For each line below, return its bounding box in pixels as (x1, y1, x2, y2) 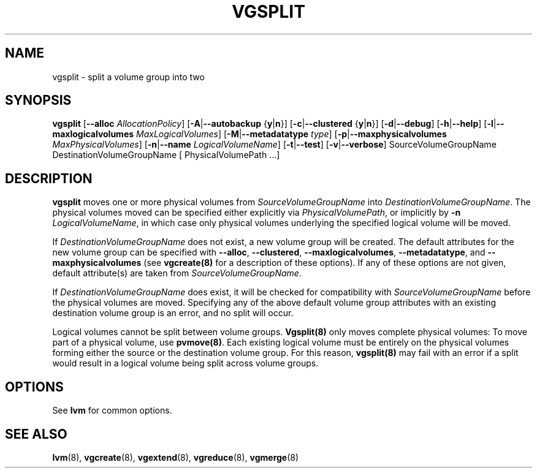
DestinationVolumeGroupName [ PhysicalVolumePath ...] (52, 149, 280, 161)
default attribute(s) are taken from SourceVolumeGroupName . (52, 268, 302, 279)
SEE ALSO (5, 426, 67, 442)
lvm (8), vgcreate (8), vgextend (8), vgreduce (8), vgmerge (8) (52, 452, 299, 463)
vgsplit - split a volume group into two (52, 71, 205, 82)
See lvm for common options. (52, 405, 172, 416)
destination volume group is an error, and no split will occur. (52, 308, 294, 319)
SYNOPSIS (5, 93, 72, 108)
